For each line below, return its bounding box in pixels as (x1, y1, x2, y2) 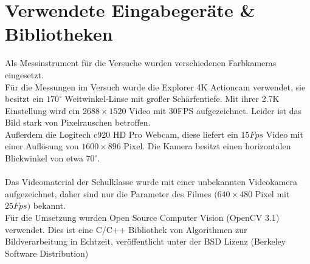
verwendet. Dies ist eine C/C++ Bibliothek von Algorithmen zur (5, 223, 247, 235)
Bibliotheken (5, 21, 113, 46)
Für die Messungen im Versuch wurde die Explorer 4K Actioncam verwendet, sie (5, 80, 306, 93)
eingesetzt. (5, 68, 44, 81)
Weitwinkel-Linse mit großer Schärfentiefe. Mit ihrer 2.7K (64, 92, 280, 105)
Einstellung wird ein (5, 104, 80, 117)
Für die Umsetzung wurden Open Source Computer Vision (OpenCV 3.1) (5, 211, 280, 224)
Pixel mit (255, 187, 290, 200)
